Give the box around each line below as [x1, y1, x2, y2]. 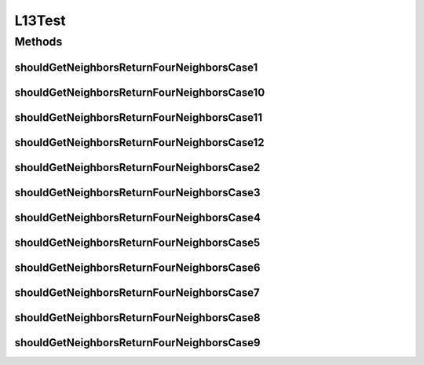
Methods [14, 35, 63, 49]
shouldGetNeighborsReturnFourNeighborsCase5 [14, 235, 261, 249]
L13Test [14, 12, 66, 29]
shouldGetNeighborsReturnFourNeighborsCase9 [14, 336, 261, 349]
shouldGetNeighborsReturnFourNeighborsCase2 [14, 161, 261, 174]
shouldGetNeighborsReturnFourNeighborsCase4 [14, 210, 261, 224]
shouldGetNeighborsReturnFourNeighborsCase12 [14, 136, 265, 149]
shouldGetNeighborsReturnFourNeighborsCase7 [14, 286, 261, 299]
